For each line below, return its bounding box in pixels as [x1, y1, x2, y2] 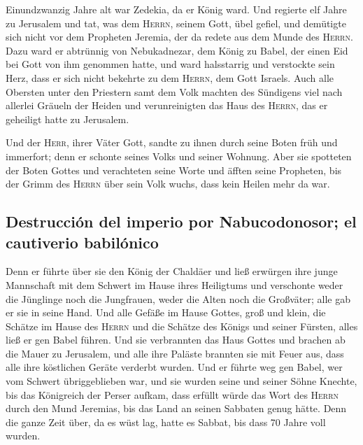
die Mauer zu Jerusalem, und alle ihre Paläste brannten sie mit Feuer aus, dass [6, 346, 344, 360]
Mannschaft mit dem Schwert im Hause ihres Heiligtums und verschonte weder [6, 277, 343, 292]
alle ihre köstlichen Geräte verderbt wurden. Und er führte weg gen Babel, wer [6, 360, 343, 374]
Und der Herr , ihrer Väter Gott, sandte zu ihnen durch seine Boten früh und [6, 135, 338, 150]
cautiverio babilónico [6, 231, 159, 253]
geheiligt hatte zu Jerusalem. [6, 111, 129, 126]
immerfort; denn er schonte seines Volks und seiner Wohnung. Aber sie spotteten [6, 148, 352, 163]
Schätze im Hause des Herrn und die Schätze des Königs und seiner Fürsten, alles [6, 318, 358, 333]
